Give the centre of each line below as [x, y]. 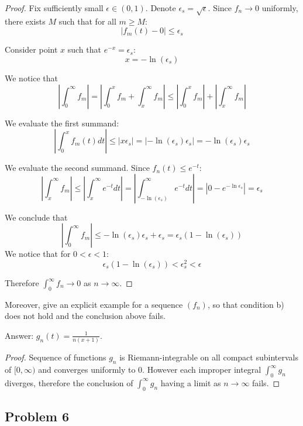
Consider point [31, 49]
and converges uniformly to [87, 370]
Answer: [19, 335]
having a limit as [191, 382]
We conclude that [36, 217]
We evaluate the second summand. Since [77, 168]
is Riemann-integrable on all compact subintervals [209, 357]
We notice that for [38, 254]
